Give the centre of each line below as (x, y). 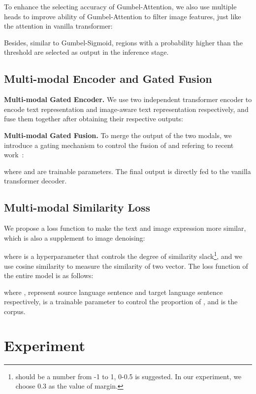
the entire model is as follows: (49, 275)
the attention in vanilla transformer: (58, 26)
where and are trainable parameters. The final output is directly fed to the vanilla (128, 171)
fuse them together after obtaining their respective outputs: (94, 119)
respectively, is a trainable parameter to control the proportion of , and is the (121, 302)
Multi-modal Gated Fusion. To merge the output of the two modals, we (118, 135)
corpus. (15, 311)
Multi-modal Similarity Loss (77, 207)
